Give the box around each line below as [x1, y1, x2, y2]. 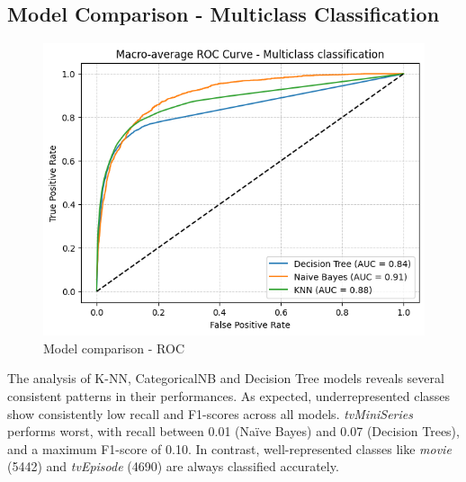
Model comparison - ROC [43, 338, 185, 357]
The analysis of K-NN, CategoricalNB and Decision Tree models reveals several [7, 369, 444, 388]
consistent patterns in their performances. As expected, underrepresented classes [7, 387, 451, 406]
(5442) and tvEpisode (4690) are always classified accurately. [7, 457, 339, 476]
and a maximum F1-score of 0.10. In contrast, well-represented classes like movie [7, 439, 452, 458]
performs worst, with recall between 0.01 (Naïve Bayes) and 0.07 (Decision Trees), [7, 422, 460, 441]
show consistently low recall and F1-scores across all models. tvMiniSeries [7, 404, 413, 423]
